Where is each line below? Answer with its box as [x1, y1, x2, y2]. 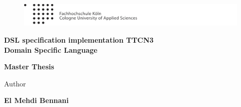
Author [4, 78, 26, 88]
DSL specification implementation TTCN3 [4, 35, 154, 45]
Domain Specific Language [4, 44, 97, 55]
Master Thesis [4, 61, 54, 72]
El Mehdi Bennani [4, 95, 69, 105]
